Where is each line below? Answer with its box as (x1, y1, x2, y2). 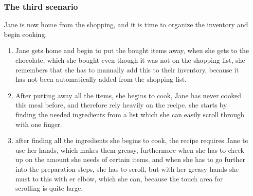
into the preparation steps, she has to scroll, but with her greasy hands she (15, 163, 239, 174)
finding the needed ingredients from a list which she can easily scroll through (15, 109, 245, 119)
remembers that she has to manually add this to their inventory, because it (15, 64, 239, 74)
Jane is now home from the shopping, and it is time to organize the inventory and (4, 19, 248, 30)
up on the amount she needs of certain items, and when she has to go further (15, 154, 246, 164)
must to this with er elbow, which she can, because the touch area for (15, 173, 223, 183)
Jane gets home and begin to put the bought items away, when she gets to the (15, 45, 249, 55)
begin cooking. (4, 29, 47, 39)
